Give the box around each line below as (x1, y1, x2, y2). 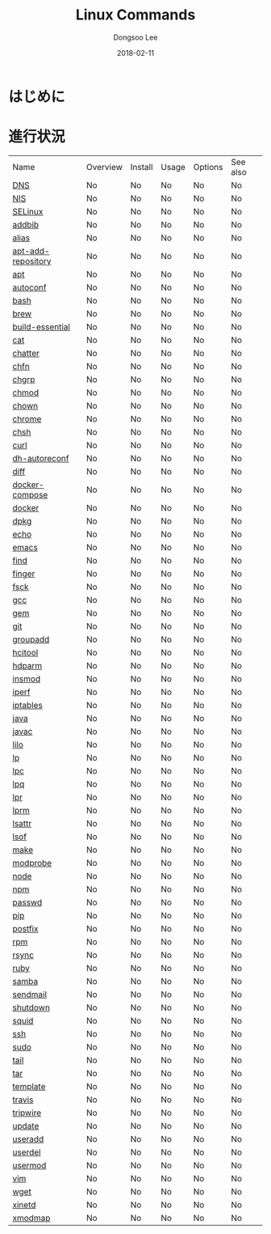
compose (12, 489, 48, 500)
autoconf (12, 282, 47, 293)
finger (12, 568, 35, 579)
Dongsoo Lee (113, 32, 158, 42)
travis (12, 1094, 34, 1105)
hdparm (12, 659, 43, 671)
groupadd (12, 634, 50, 645)
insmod (12, 673, 41, 685)
